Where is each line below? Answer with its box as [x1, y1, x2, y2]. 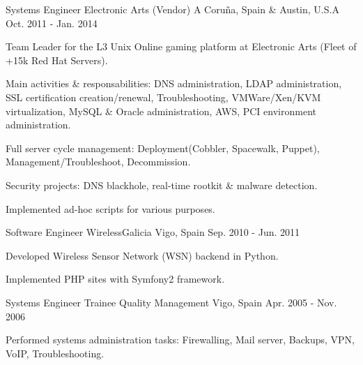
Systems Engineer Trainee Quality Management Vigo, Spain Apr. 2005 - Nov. [6, 295, 337, 309]
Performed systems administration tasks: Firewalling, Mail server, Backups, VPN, [6, 332, 355, 347]
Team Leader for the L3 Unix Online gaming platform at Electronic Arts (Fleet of [6, 39, 357, 54]
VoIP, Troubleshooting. [6, 345, 105, 360]
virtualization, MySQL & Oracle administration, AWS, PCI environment [6, 103, 316, 118]
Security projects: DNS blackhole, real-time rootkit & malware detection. [6, 177, 318, 192]
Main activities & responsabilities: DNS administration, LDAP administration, [6, 76, 342, 91]
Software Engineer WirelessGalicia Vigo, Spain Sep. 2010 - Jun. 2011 [6, 225, 300, 239]
